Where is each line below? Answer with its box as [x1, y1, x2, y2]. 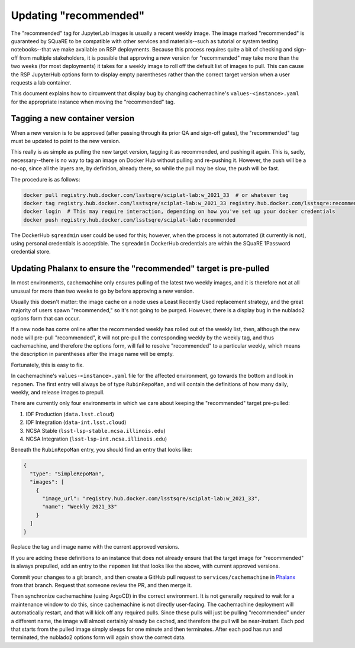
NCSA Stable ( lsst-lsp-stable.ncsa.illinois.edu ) [25, 427, 166, 434]
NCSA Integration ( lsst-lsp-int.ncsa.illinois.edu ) [25, 435, 167, 442]
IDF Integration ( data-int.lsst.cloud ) [25, 419, 127, 426]
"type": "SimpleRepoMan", [30, 470, 105, 477]
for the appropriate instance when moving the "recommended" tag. [11, 98, 175, 105]
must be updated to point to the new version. [11, 137, 121, 144]
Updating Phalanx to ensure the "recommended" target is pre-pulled [11, 264, 270, 274]
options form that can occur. [11, 315, 80, 322]
